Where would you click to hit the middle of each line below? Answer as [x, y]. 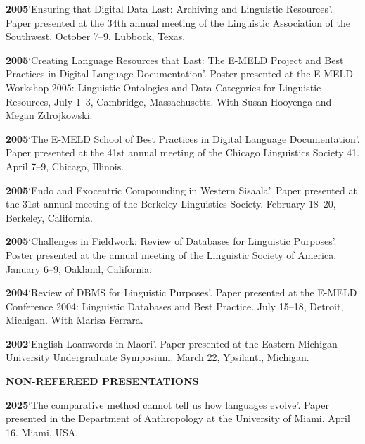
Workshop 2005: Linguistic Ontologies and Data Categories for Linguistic [164, 87]
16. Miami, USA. [42, 432]
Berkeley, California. [49, 217]
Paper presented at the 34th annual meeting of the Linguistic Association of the [178, 22]
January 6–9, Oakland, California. [79, 268]
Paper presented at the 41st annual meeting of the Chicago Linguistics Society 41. [183, 152]
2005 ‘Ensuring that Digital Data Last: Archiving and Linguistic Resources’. [169, 8]
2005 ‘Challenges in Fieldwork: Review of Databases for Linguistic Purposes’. [171, 241]
